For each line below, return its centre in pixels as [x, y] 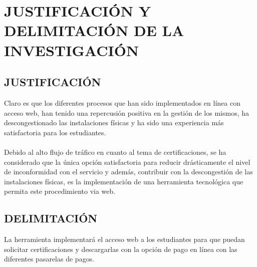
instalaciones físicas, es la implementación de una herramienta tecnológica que [124, 181]
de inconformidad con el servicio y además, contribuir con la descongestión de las [128, 172]
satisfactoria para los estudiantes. [55, 132]
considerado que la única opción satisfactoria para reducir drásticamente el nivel [127, 162]
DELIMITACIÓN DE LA [94, 30]
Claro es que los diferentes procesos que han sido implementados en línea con [122, 102]
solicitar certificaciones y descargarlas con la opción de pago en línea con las [121, 249]
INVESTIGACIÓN [72, 50]
